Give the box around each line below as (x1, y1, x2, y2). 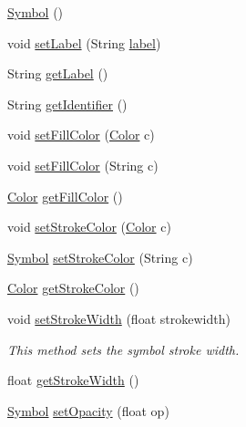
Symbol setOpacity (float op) (7, 401, 169, 420)
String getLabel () (7, 64, 108, 83)
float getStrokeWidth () (7, 370, 139, 390)
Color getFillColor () (7, 186, 123, 205)
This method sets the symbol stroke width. (7, 339, 240, 359)
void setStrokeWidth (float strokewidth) (7, 308, 231, 328)
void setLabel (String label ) (7, 33, 161, 52)
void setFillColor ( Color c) (7, 125, 155, 144)
